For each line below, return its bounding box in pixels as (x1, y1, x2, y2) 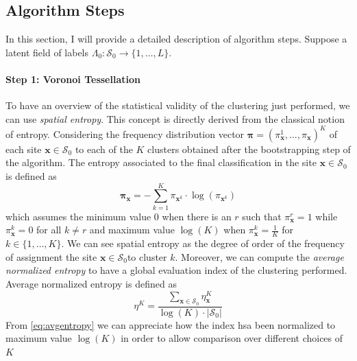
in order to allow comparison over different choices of (121, 331, 343, 345)
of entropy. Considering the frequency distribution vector (5, 126, 245, 141)
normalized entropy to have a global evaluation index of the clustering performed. (5, 263, 347, 277)
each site (5, 141, 42, 156)
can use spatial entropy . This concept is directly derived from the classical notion (5, 111, 345, 126)
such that (242, 209, 282, 223)
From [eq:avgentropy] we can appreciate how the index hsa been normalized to (5, 317, 336, 331)
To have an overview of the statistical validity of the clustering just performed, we (5, 98, 350, 113)
